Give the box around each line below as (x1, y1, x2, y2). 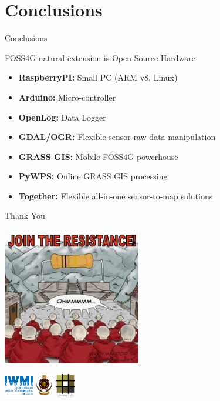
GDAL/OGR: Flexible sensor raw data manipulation (18, 131, 216, 143)
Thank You (5, 209, 45, 222)
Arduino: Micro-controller (18, 91, 116, 103)
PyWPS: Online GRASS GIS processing (18, 170, 168, 182)
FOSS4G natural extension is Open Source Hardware (5, 51, 195, 64)
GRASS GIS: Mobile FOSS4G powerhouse (18, 150, 178, 162)
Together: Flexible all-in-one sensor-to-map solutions (18, 189, 213, 202)
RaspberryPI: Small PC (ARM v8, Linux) (18, 71, 178, 83)
